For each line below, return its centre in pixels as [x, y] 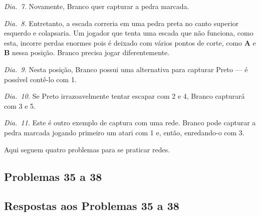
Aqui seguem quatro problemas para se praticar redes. [87, 149]
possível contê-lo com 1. [40, 79]
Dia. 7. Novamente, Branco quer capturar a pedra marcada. [97, 6]
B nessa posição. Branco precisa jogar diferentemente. [87, 52]
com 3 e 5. [20, 105]
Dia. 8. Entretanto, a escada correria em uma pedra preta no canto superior [121, 23]
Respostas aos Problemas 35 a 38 [92, 206]
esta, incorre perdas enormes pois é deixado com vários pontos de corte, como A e [130, 42]
